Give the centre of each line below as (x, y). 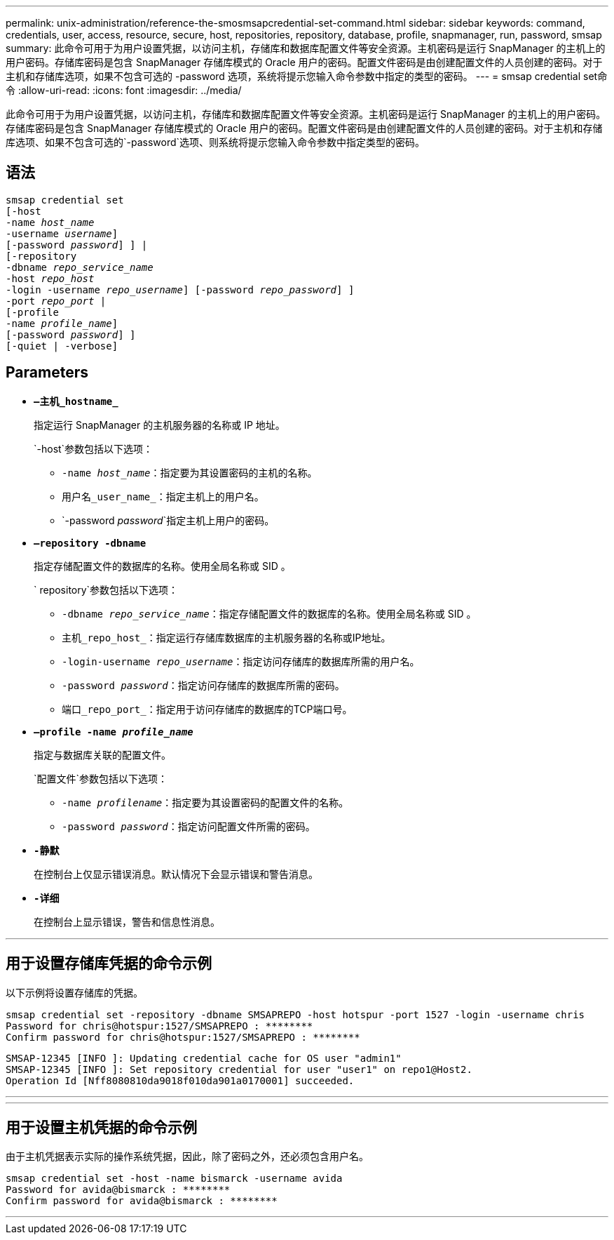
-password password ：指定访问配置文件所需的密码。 (189, 826)
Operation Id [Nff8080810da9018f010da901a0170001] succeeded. (180, 1080)
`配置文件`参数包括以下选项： (101, 778)
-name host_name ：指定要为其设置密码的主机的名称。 (190, 472)
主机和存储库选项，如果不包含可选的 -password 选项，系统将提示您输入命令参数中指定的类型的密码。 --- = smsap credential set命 (307, 76)
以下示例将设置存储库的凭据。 (74, 992)
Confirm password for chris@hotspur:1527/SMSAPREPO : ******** (183, 1037)
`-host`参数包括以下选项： (94, 448)
